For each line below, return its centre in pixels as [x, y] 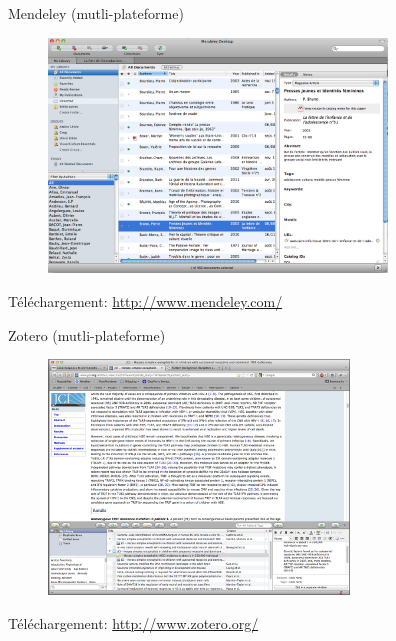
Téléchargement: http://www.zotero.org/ [133, 623]
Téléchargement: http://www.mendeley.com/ [145, 301]
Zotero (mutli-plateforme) [87, 334]
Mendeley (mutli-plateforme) [96, 13]
